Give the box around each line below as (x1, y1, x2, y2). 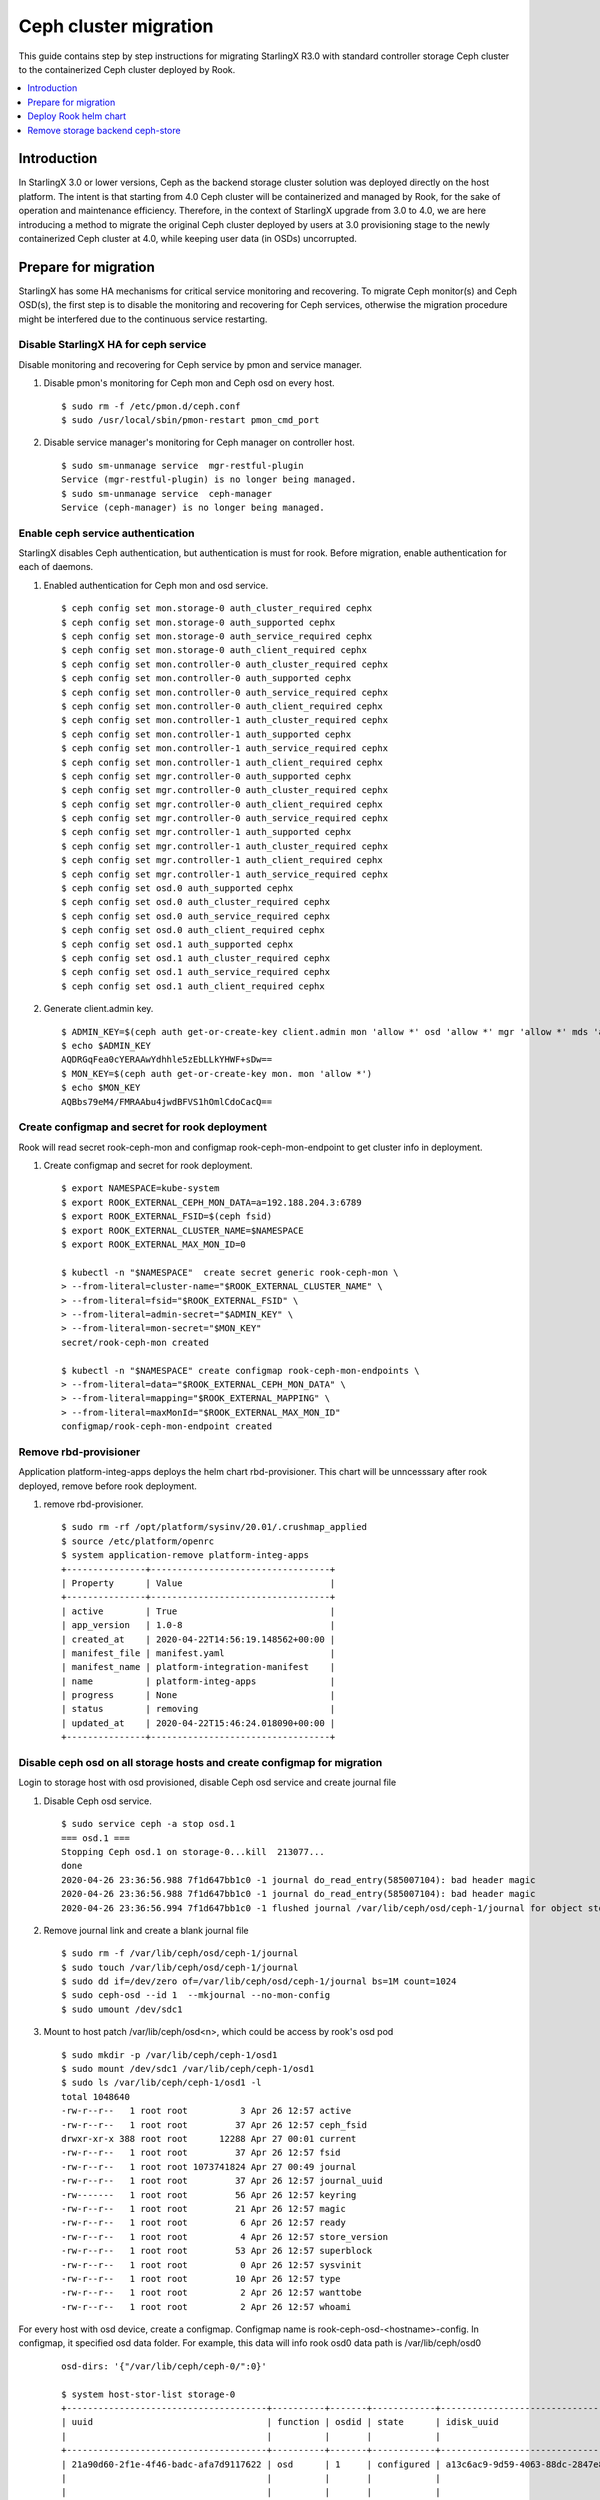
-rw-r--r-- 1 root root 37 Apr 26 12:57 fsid (61, 2147, 341, 2159)
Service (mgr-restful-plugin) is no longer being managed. (61, 474, 357, 485)
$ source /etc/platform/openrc (61, 1535, 215, 1547)
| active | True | (61, 1605, 336, 1617)
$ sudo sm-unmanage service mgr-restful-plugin (61, 460, 304, 471)
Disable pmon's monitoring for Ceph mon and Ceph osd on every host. (43, 377, 335, 389)
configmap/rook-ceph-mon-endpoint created (61, 1421, 273, 1432)
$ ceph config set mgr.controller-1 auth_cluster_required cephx (61, 840, 389, 852)
